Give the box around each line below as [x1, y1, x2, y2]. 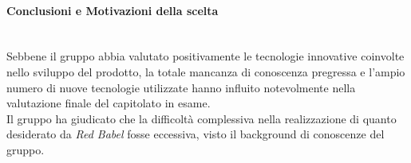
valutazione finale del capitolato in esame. [6, 95, 211, 111]
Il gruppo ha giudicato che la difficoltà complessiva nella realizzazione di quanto [6, 110, 397, 126]
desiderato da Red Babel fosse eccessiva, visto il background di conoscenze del [6, 126, 385, 142]
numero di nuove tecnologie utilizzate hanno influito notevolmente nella [6, 79, 356, 95]
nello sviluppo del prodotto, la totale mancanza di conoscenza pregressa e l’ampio [6, 63, 405, 80]
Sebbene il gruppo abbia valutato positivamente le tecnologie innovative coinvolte [6, 48, 405, 64]
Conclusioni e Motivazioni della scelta [6, 2, 219, 18]
